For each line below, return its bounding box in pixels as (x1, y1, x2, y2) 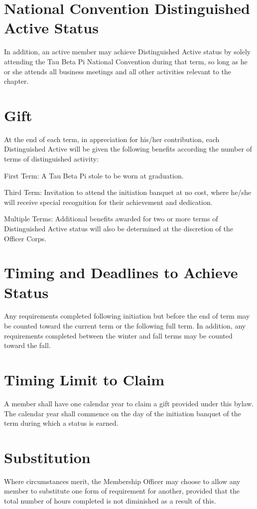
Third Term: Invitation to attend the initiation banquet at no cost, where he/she (4, 187, 252, 197)
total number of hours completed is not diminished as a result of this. (4, 496, 216, 506)
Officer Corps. (4, 233, 46, 243)
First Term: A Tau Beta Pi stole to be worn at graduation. (4, 170, 184, 180)
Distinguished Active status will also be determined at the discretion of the (4, 223, 233, 233)
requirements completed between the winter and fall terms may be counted (4, 330, 233, 340)
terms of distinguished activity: (4, 154, 99, 164)
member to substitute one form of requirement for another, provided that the (4, 486, 240, 496)
